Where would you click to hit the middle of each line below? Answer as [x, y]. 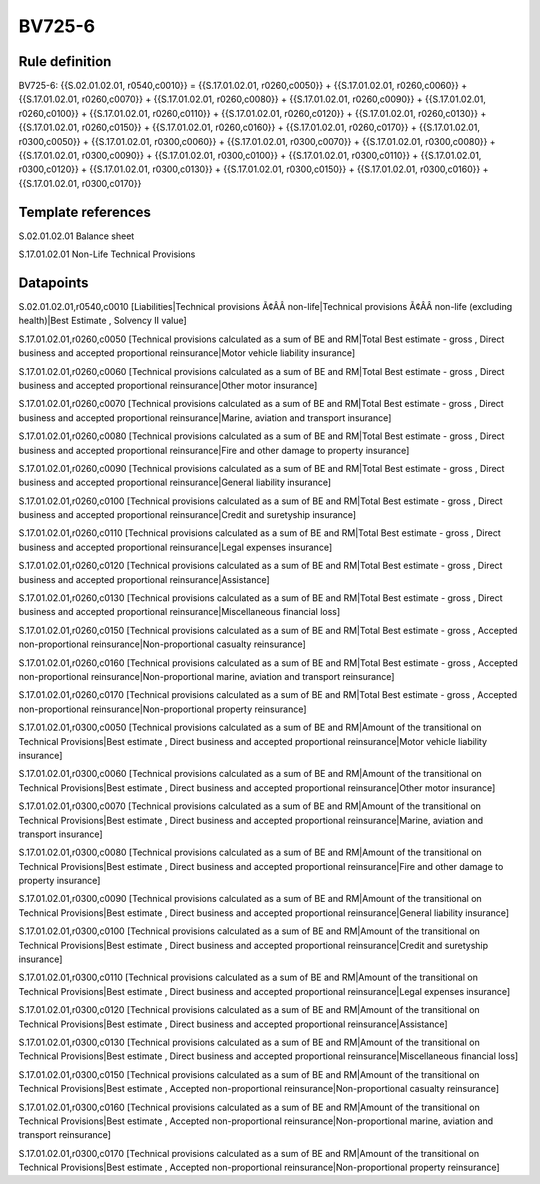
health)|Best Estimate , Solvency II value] [102, 321]
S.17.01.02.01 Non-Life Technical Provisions [107, 254]
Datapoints [53, 282]
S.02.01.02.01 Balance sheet [76, 236]
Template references [85, 211]
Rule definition [65, 61]
